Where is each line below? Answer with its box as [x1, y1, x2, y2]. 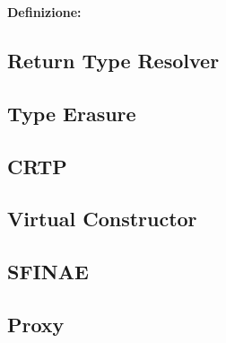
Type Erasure [7, 99, 136, 127]
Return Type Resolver [7, 46, 220, 74]
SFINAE [7, 258, 89, 286]
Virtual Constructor [7, 205, 197, 233]
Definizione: [7, 3, 82, 21]
